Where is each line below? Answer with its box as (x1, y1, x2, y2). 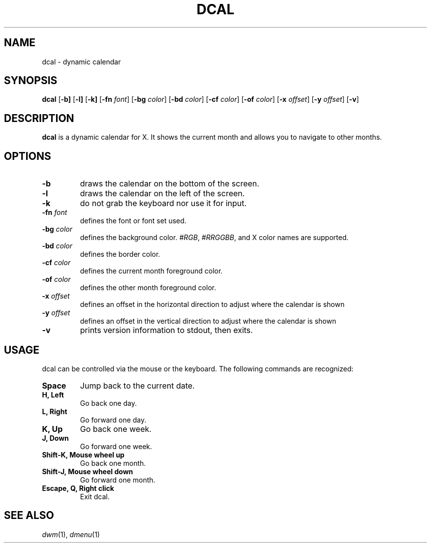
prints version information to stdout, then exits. (80, 325, 253, 335)
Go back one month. (80, 458, 146, 467)
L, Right (42, 407, 67, 416)
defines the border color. (80, 250, 160, 259)
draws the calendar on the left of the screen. (80, 188, 245, 199)
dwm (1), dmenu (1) (42, 530, 100, 539)
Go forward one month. (80, 475, 155, 484)
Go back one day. (80, 398, 137, 407)
